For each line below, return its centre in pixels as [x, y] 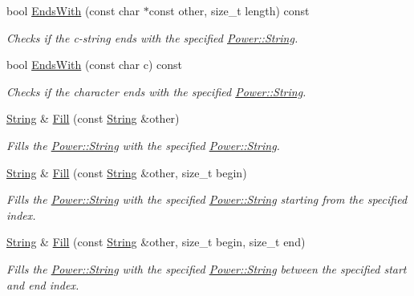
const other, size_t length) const [229, 10]
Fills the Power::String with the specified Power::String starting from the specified [207, 199]
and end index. [43, 284]
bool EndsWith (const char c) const [95, 65]
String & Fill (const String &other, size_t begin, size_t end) [156, 242]
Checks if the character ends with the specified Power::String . [156, 91]
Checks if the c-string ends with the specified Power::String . [152, 37]
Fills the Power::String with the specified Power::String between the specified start [207, 268]
